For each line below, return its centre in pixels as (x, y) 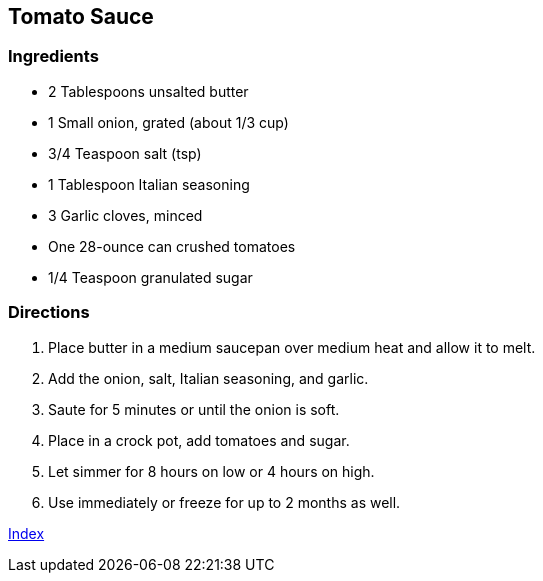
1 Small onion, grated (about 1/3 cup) (168, 122)
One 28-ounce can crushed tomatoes (172, 246)
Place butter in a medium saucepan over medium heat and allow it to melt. (292, 347)
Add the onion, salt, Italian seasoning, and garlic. (208, 378)
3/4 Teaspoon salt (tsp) (125, 153)
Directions (49, 312)
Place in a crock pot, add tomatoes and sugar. (199, 440)
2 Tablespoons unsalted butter (148, 91)
